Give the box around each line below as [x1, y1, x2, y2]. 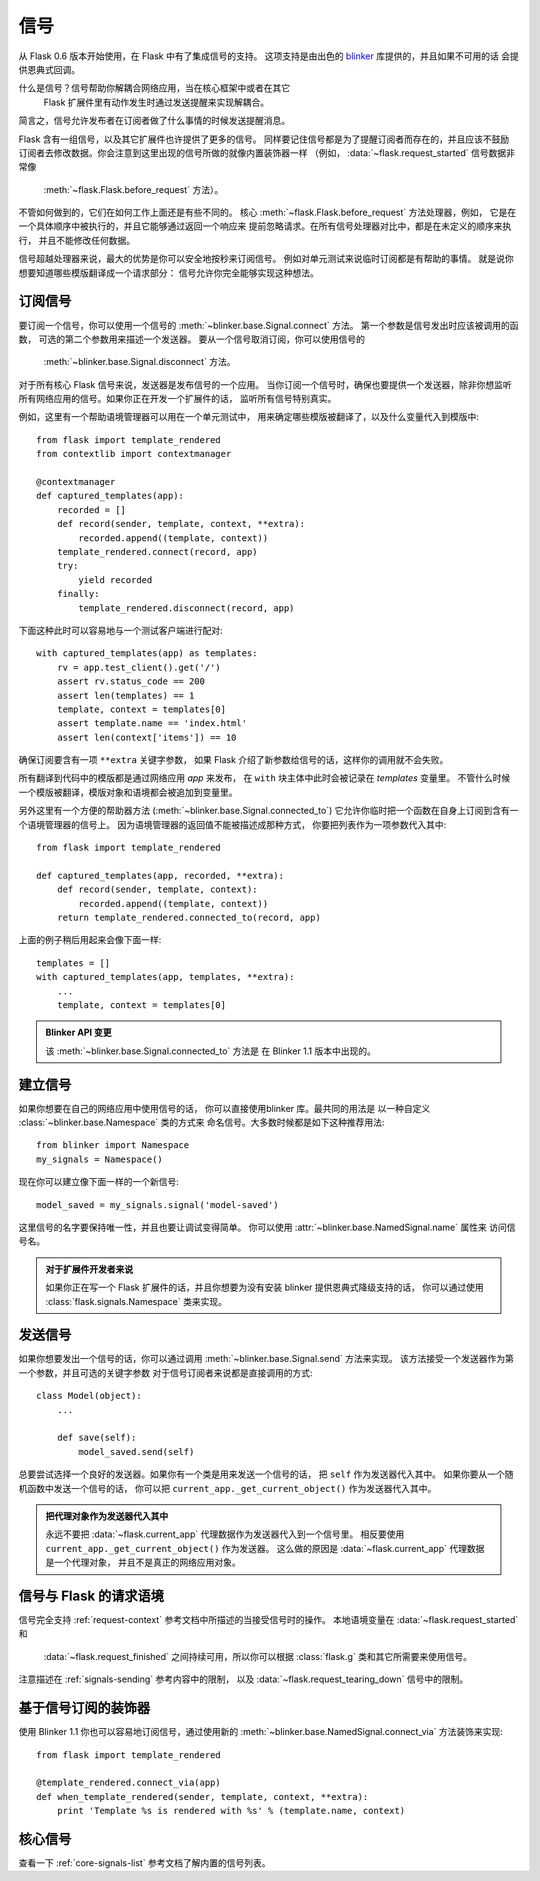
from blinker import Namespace [36, 1140, 190, 1151]
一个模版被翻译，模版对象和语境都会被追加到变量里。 [18, 786, 238, 798]
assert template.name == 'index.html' [56, 718, 248, 729]
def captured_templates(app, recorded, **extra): [36, 870, 285, 881]
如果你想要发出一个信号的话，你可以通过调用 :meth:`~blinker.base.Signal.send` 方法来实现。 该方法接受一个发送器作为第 [18, 1353, 515, 1365]
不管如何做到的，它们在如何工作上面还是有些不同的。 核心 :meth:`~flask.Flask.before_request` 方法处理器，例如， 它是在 [18, 206, 517, 219]
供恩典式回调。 [18, 63, 80, 75]
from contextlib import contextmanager [36, 448, 232, 460]
